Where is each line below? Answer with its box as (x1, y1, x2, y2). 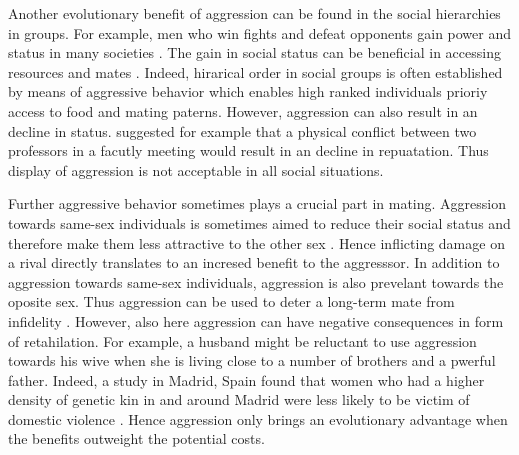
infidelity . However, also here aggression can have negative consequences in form (8, 310, 504, 331)
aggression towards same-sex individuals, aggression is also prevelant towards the (8, 271, 504, 292)
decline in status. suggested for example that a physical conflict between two (8, 120, 477, 141)
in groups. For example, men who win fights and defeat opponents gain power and (8, 22, 512, 43)
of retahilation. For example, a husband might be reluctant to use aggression (8, 330, 477, 351)
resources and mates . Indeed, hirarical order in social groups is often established (8, 61, 503, 82)
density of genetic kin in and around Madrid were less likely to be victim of (8, 389, 470, 410)
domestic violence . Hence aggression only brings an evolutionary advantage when (8, 408, 508, 429)
